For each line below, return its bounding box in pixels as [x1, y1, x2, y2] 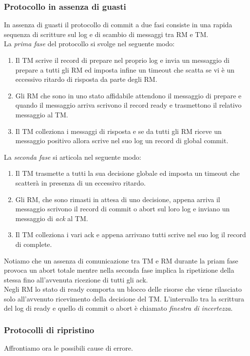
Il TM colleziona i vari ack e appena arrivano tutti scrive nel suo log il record [15, 229, 246, 240]
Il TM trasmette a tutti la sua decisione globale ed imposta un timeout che [15, 168, 240, 178]
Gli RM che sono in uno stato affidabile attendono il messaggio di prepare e [15, 90, 242, 100]
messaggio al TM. [15, 109, 68, 119]
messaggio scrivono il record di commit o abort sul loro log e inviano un [15, 204, 230, 214]
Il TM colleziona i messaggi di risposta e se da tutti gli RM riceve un [15, 126, 222, 136]
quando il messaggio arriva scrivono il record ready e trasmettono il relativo [15, 100, 242, 110]
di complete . [15, 239, 52, 249]
